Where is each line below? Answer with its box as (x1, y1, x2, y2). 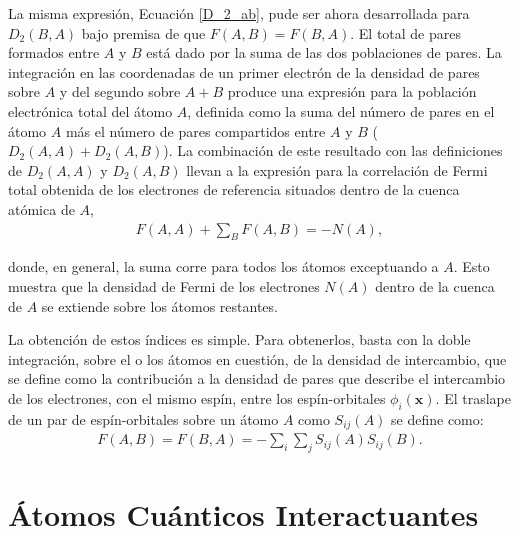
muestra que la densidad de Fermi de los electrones (8, 275, 320, 296)
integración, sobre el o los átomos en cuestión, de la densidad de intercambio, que (8, 348, 507, 369)
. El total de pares (350, 22, 461, 43)
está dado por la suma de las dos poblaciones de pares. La (146, 42, 502, 63)
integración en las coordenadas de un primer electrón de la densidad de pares (8, 61, 480, 82)
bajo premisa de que (81, 22, 206, 43)
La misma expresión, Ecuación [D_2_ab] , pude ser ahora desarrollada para (8, 3, 470, 23)
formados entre (8, 42, 100, 63)
